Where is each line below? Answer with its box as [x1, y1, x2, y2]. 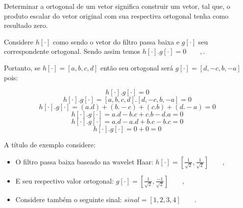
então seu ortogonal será [100, 62, 173, 72]
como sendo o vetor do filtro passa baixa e [52, 36, 180, 46]
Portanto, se [4, 62, 41, 72]
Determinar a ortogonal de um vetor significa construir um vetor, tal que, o [4, 1, 230, 11]
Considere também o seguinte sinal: [15, 194, 122, 204]
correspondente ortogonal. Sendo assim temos [4, 46, 141, 56]
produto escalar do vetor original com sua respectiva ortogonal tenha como [4, 10, 229, 21]
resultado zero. [4, 20, 48, 30]
